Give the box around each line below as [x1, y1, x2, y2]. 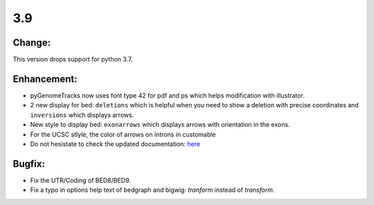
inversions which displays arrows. [30, 111, 134, 119]
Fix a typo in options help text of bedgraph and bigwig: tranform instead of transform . [30, 186, 275, 194]
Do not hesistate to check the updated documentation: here [30, 139, 201, 148]
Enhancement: [12, 73, 78, 84]
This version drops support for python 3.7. [12, 55, 133, 64]
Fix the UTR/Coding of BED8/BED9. [30, 176, 132, 184]
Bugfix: [12, 158, 45, 170]
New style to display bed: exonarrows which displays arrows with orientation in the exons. [30, 121, 290, 129]
